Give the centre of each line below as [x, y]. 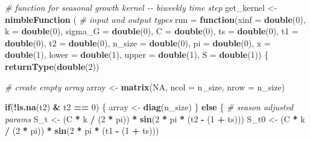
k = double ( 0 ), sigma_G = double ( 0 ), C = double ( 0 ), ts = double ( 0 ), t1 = [152, 31]
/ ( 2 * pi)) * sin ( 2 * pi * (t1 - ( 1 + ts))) [82, 130]
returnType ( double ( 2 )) [52, 66]
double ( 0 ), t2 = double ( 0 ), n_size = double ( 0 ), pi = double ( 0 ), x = [138, 42]
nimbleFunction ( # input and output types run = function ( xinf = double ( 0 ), [155, 19]
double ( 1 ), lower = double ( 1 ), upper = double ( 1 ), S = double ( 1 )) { [137, 55]
